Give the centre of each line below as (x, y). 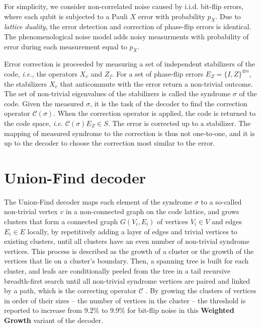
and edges (227, 221)
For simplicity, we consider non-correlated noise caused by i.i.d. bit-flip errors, (124, 6)
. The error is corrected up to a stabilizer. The (179, 123)
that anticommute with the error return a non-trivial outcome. (156, 83)
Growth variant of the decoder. (54, 320)
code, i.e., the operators (41, 73)
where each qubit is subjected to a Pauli (66, 16)
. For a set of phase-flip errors (158, 73)
